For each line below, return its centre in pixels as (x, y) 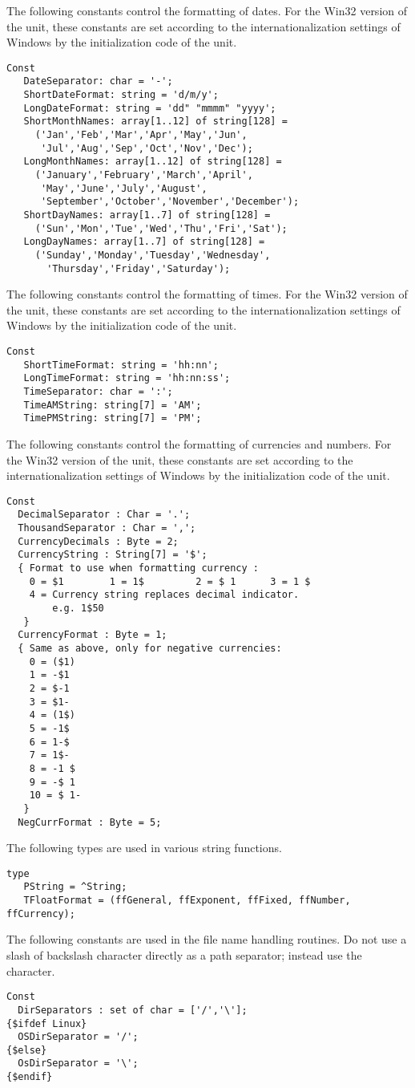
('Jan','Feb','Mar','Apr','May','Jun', (141, 135)
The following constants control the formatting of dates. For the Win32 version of (207, 10)
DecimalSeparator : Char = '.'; (104, 515)
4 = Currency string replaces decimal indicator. (164, 595)
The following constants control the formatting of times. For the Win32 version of (207, 294)
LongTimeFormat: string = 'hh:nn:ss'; (127, 378)
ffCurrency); (41, 913)
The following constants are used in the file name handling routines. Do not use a (207, 939)
